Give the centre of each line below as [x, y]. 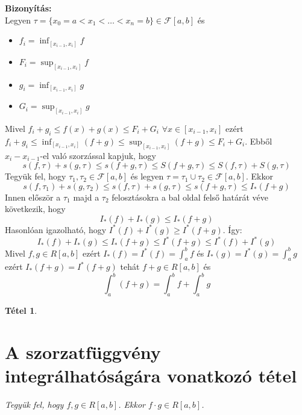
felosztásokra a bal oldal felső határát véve [190, 197]
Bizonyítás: [28, 8]
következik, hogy [35, 209]
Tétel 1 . [21, 310]
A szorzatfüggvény [83, 352]
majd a [86, 197]
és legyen [147, 176]
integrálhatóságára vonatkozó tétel [151, 376]
